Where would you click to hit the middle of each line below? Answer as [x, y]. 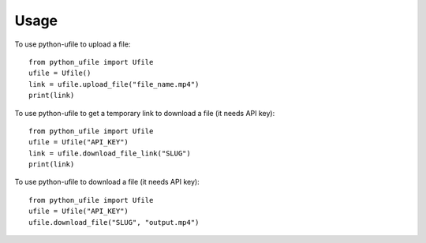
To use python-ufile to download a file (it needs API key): [107, 182]
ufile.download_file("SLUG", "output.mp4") [114, 222]
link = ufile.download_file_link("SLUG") [110, 153]
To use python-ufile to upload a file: [73, 44]
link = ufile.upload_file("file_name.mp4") [114, 84]
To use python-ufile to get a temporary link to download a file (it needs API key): [145, 113]
